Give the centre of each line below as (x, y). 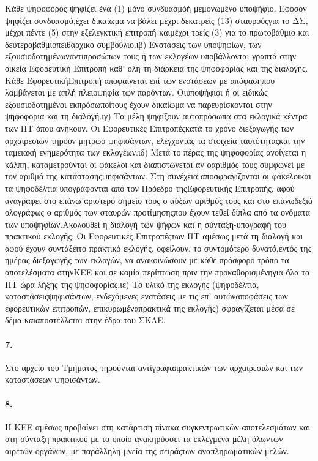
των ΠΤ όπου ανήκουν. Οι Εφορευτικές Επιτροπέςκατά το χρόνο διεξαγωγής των (150, 128)
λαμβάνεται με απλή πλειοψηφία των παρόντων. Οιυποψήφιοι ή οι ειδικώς (136, 92)
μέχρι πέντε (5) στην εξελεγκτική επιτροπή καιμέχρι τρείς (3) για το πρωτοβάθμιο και (157, 32)
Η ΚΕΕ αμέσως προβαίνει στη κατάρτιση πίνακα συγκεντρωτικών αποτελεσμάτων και (158, 426)
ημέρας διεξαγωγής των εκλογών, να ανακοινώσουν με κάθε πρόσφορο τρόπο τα (147, 260)
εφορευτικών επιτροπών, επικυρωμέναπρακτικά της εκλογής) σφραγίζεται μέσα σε (150, 308)
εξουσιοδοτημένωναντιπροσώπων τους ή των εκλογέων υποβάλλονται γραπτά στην (151, 56)
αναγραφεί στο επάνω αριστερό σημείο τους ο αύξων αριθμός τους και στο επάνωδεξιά (159, 200)
